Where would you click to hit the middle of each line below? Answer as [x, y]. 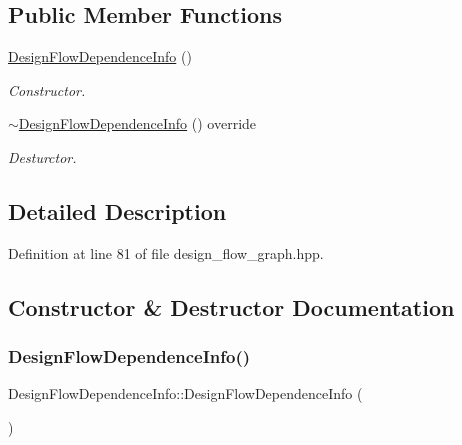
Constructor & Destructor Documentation [231, 306]
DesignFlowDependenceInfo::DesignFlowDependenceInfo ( [185, 393]
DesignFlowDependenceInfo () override [137, 123]
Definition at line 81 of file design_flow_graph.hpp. [166, 252]
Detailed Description [117, 210]
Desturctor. [42, 156]
